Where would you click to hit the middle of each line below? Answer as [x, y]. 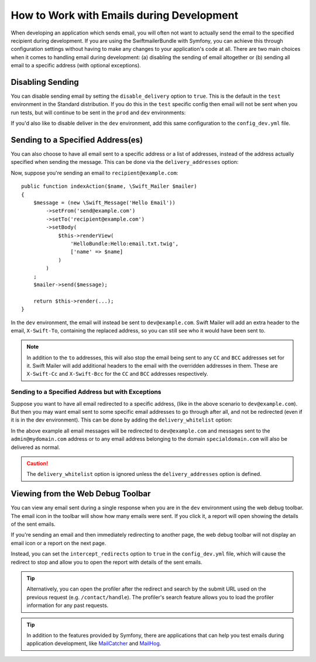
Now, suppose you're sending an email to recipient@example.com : [95, 173]
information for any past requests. [68, 605]
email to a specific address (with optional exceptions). [76, 66]
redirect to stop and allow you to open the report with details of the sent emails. [107, 562]
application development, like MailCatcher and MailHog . [94, 643]
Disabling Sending [45, 82]
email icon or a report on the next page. [59, 543]
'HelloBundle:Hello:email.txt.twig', [124, 244]
